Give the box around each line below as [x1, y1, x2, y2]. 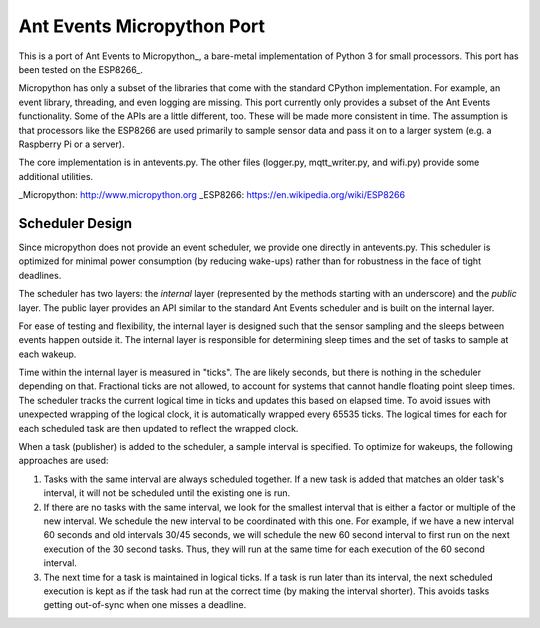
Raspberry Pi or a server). [18, 138, 125, 150]
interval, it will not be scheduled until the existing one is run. [43, 487, 291, 499]
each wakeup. [18, 348, 77, 360]
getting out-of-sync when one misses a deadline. [43, 599, 247, 611]
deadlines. [18, 269, 62, 281]
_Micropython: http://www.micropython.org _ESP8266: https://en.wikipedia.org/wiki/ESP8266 [18, 189, 405, 201]
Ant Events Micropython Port [18, 15, 265, 37]
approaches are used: [18, 455, 109, 467]
